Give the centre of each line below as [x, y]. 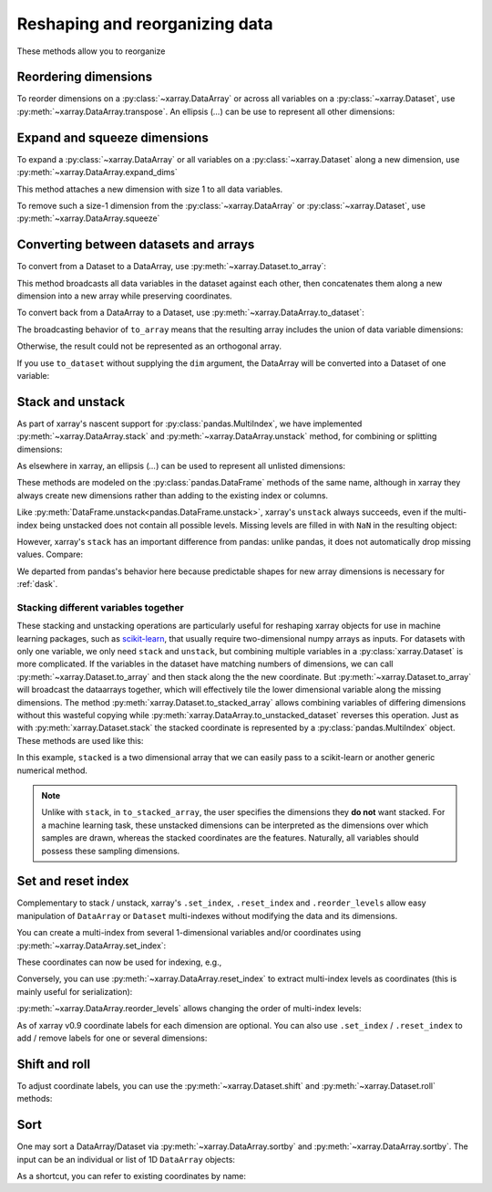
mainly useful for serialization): [75, 991]
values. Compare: [50, 554]
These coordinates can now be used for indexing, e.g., [119, 962]
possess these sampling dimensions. [111, 851]
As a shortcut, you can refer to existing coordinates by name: [131, 1176]
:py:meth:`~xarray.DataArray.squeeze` [88, 218]
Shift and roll [54, 1064]
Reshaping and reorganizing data [145, 24]
